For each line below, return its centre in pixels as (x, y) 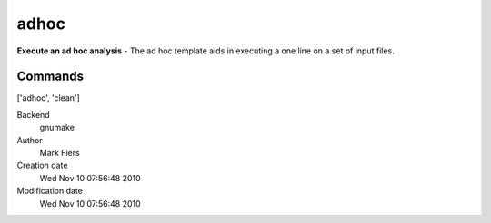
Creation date (42, 165)
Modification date (50, 191)
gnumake (57, 128)
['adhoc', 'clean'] (49, 98)
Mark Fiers (60, 153)
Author (30, 140)
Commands (50, 77)
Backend (33, 114)
